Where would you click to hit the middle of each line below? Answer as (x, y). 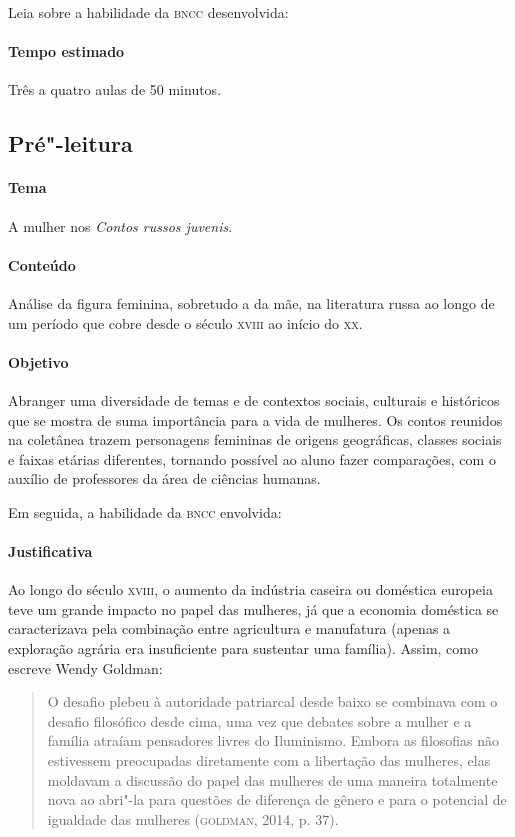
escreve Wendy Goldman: (85, 667)
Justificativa (50, 551)
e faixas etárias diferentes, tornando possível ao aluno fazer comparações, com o (252, 458)
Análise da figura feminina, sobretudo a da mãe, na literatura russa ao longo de (251, 302)
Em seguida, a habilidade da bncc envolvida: (145, 511)
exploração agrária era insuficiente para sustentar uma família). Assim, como (243, 648)
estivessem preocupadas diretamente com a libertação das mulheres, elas (269, 760)
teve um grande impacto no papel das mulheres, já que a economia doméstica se (253, 608)
